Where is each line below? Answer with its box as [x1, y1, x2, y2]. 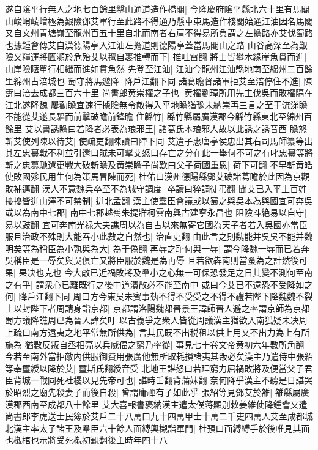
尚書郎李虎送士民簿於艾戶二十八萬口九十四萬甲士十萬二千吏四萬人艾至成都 [5, 410, 305, 422]
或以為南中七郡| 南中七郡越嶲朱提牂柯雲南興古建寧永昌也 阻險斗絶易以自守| [5, 206, 307, 219]
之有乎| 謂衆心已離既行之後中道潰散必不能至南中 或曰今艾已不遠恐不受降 [5, 278, 296, 290]
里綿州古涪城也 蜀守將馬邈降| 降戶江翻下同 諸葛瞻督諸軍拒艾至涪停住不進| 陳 [5, 74, 312, 87]
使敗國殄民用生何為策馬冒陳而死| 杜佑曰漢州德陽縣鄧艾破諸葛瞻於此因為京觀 [5, 170, 310, 183]
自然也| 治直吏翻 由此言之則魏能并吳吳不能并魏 [124, 230, 313, 243]
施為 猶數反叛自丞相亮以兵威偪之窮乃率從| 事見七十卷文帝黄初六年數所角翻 [5, 337, 305, 350]
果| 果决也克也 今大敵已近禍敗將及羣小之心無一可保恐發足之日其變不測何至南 [5, 266, 313, 279]
